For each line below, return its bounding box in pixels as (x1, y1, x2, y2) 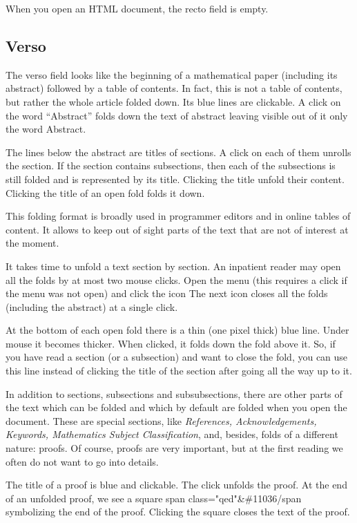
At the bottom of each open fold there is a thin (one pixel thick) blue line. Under (6, 323, 349, 337)
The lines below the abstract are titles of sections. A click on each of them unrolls (6, 144, 351, 159)
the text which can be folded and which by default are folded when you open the (6, 400, 347, 415)
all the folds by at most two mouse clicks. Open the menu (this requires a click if (6, 272, 347, 287)
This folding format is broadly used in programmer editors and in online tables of (6, 209, 351, 223)
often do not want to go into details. (6, 454, 159, 468)
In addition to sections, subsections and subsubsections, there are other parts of (6, 386, 342, 401)
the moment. (6, 236, 59, 250)
